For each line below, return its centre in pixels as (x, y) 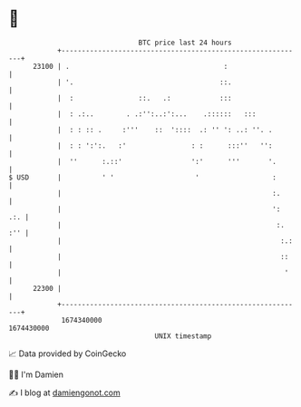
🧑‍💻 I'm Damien (36, 374)
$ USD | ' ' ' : (143, 177)
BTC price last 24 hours (185, 43)
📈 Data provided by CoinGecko (68, 354)
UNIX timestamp (183, 336)
